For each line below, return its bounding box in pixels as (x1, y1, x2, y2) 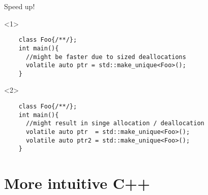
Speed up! (4, 1, 35, 11)
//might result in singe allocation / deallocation (25, 120, 204, 127)
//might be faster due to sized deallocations (25, 53, 186, 61)
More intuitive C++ (4, 173, 151, 193)
